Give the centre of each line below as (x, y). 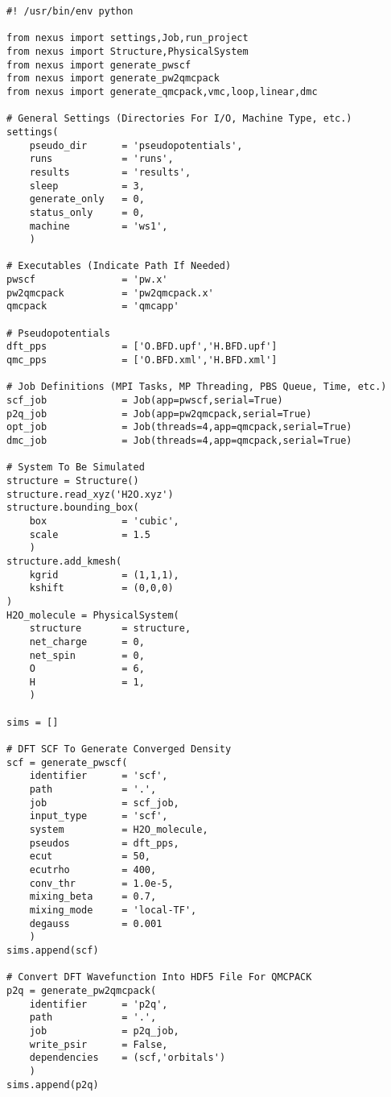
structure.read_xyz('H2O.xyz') (90, 494)
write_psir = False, (99, 1044)
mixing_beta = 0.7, (93, 897)
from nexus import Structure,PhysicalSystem (128, 51)
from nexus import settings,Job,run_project (128, 38)
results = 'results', (110, 172)
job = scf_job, (104, 803)
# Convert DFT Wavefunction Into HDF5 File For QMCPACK (159, 977)
